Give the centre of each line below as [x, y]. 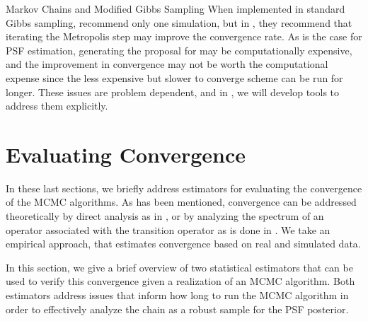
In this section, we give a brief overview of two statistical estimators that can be [179, 267]
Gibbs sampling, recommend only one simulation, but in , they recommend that [179, 22]
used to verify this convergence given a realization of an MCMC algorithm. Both [180, 281]
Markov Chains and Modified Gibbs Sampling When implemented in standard [176, 8]
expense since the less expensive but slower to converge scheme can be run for [174, 77]
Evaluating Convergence [126, 154]
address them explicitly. [57, 106]
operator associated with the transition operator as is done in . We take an [168, 229]
